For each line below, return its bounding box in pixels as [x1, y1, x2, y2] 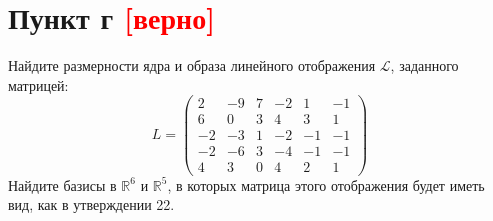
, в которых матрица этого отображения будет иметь [167, 174, 485, 195]
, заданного [390, 55, 459, 76]
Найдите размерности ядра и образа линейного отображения [8, 55, 376, 76]
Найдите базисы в [8, 174, 117, 195]
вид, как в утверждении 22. [8, 194, 175, 215]
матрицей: [8, 74, 69, 95]
